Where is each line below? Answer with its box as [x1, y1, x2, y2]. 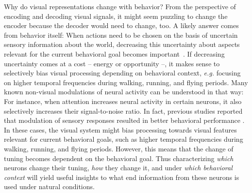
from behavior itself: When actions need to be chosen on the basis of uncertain [4, 30, 238, 40]
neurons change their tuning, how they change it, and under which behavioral [4, 163, 233, 173]
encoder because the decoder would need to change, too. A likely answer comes [4, 20, 239, 30]
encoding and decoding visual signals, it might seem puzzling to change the [4, 11, 228, 21]
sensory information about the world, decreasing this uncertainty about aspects [4, 39, 240, 49]
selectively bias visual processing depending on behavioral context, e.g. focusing [4, 68, 241, 78]
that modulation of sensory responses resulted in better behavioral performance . [4, 115, 245, 125]
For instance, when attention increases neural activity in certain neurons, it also [4, 96, 242, 106]
